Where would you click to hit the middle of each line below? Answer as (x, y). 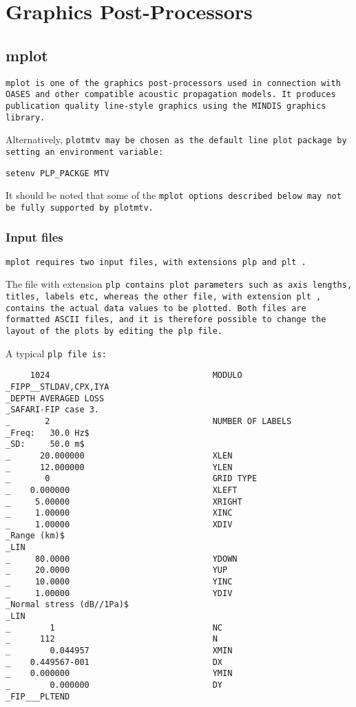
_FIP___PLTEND (38, 696)
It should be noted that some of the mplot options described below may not (174, 195)
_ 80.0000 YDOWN (122, 559)
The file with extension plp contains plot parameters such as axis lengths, (179, 284)
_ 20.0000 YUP (117, 570)
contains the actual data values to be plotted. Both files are (156, 308)
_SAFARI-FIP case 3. (53, 410)
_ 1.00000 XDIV (119, 524)
